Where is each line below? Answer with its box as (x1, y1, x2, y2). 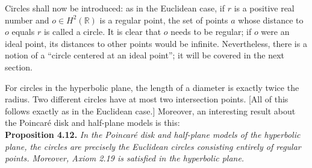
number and (5, 13, 49, 26)
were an (261, 25, 290, 38)
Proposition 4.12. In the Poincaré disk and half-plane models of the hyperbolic (5, 128, 301, 140)
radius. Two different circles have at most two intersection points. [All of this (5, 93, 289, 105)
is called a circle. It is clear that (43, 25, 161, 38)
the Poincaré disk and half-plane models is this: (5, 116, 180, 129)
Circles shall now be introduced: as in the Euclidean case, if (5, 2, 225, 14)
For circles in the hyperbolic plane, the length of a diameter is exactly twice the (5, 81, 299, 93)
